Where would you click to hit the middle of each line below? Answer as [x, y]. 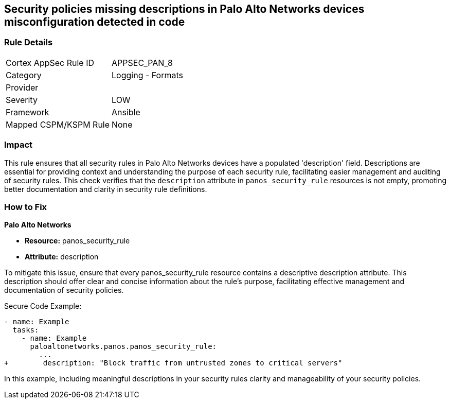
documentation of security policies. [64, 290]
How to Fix [26, 207]
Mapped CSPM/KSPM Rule [58, 124]
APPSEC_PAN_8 [142, 63]
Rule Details [29, 42]
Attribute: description [62, 257]
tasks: [26, 330]
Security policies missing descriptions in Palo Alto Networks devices [184, 9]
